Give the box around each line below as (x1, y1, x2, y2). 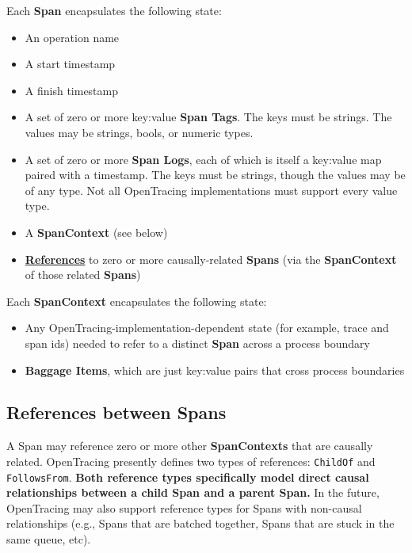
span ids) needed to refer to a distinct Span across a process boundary (25, 334, 370, 351)
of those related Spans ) (25, 266, 141, 283)
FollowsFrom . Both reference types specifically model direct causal (6, 468, 369, 485)
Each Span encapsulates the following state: (6, 2, 222, 18)
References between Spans (6, 400, 227, 425)
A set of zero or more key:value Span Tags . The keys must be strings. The (25, 109, 392, 125)
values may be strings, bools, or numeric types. (25, 124, 254, 140)
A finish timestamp (25, 82, 119, 98)
